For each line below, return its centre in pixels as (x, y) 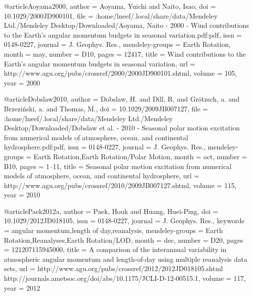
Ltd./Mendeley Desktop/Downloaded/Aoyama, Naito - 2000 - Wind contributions (126, 25)
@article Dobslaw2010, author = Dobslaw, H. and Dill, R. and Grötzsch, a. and (122, 99)
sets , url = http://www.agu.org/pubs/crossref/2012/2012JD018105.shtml (114, 268)
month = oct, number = (211, 156)
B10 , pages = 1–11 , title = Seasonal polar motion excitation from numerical (118, 166)
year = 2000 (22, 82)
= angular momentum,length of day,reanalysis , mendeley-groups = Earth (114, 230)
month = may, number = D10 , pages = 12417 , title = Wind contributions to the (125, 53)
